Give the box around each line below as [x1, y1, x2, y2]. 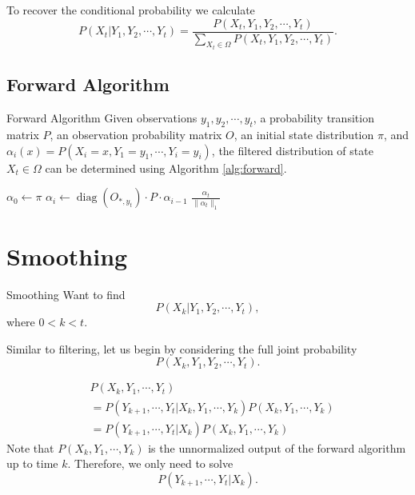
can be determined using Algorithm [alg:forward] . [45, 159, 287, 176]
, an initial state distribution [233, 126, 374, 143]
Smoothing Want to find [6, 285, 126, 302]
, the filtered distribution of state [211, 142, 373, 158]
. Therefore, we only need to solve [67, 455, 233, 472]
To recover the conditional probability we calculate [6, 2, 255, 18]
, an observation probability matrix [50, 126, 222, 143]
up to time [6, 455, 58, 472]
